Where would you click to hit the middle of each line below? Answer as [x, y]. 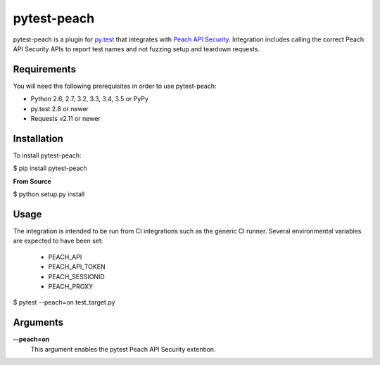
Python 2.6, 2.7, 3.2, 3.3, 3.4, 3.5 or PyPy [90, 99]
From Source [32, 181]
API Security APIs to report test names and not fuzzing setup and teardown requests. [137, 49]
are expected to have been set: [58, 241]
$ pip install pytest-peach [50, 168]
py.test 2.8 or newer [60, 108]
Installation [38, 138]
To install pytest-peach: [47, 155]
